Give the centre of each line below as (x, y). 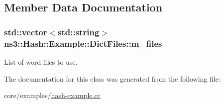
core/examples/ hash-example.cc (52, 95)
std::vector (26, 32)
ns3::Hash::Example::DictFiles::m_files (83, 43)
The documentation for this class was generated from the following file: (112, 78)
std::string (79, 32)
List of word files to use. (41, 61)
